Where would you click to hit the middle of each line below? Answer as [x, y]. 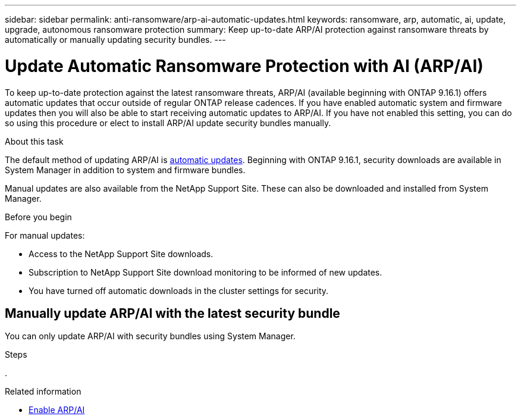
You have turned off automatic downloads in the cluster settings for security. [179, 290]
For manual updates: [45, 235]
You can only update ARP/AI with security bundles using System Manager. [150, 336]
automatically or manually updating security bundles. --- [115, 40]
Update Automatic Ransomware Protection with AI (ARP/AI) [244, 66]
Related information [43, 392]
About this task [34, 141]
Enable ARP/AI [57, 410]
